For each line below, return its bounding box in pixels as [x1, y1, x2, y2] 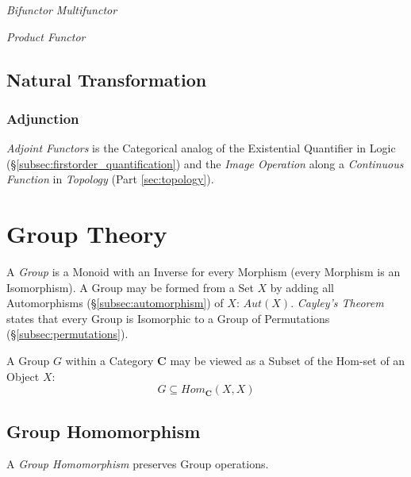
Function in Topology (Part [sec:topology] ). [6, 171, 214, 187]
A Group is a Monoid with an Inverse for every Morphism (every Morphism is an [6, 264, 401, 280]
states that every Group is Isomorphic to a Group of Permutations [6, 310, 330, 326]
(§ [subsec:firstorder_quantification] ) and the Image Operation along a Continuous [6, 155, 404, 171]
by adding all [270, 279, 334, 295]
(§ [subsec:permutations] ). [6, 325, 129, 342]
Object [6, 367, 40, 384]
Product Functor [6, 28, 86, 44]
